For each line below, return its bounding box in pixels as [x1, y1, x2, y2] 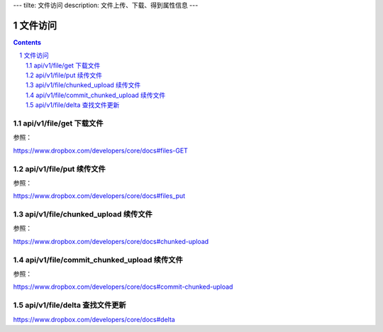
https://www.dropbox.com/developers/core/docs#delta [13, 315, 175, 323]
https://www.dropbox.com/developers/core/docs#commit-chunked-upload [13, 282, 233, 291]
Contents [13, 38, 42, 46]
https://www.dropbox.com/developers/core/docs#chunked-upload [13, 237, 209, 245]
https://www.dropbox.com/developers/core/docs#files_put [13, 192, 186, 200]
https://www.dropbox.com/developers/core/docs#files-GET [13, 146, 188, 155]
